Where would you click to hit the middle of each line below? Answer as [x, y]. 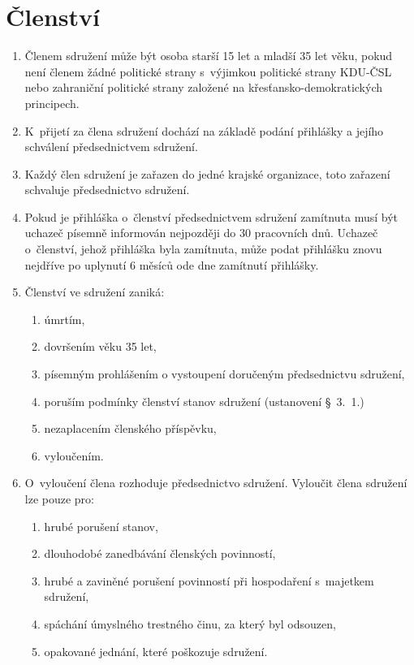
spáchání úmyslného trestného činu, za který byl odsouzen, [190, 623]
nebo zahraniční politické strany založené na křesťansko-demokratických [204, 87]
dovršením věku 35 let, [100, 346]
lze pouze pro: [60, 499]
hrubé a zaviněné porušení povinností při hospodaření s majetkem [209, 580]
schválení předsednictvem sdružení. [111, 147]
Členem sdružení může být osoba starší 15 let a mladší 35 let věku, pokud [209, 56]
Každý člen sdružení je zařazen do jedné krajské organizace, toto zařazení [207, 173]
